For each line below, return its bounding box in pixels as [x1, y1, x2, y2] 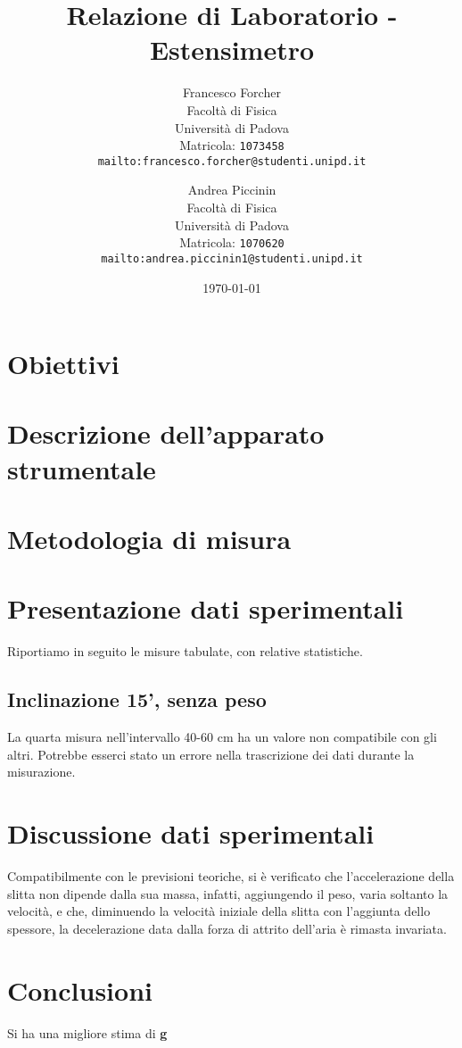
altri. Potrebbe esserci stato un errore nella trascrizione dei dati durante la [7, 744, 415, 763]
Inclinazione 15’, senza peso [7, 686, 267, 713]
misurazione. [7, 762, 76, 781]
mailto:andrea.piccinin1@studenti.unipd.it [101, 252, 363, 265]
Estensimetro [149, 31, 315, 68]
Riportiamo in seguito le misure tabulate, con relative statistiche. [7, 642, 363, 661]
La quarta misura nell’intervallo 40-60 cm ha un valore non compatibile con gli [7, 728, 437, 746]
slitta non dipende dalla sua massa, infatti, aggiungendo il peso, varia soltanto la [7, 884, 449, 902]
